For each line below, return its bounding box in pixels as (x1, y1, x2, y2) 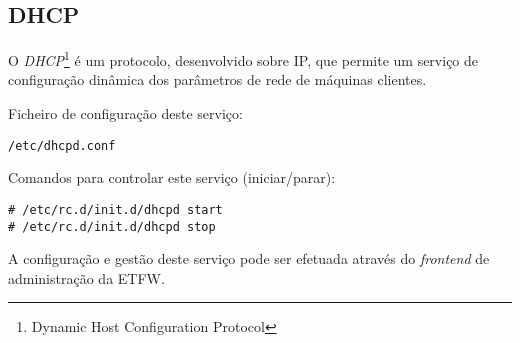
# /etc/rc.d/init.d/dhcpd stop (8, 219, 216, 234)
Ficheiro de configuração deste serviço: (8, 103, 243, 124)
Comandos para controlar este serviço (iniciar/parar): (8, 167, 336, 188)
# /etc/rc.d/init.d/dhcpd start (8, 202, 223, 217)
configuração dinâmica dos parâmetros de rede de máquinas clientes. (8, 69, 427, 90)
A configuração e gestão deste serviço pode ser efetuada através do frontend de (8, 248, 490, 269)
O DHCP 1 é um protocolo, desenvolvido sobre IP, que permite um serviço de (8, 47, 479, 70)
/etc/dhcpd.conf (8, 138, 116, 153)
